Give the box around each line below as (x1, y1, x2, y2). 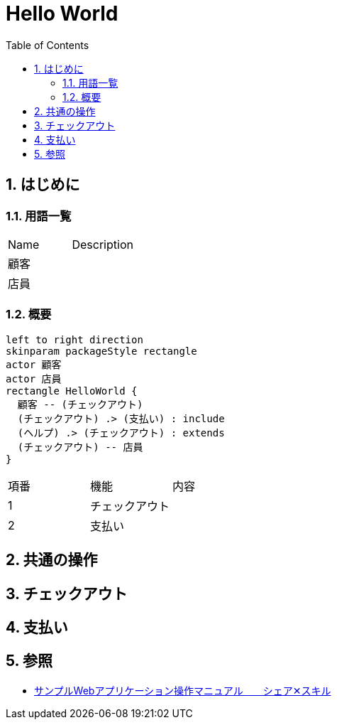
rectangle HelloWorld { (6, 385, 138, 397)
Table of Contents (6, 38, 89, 51)
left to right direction (6, 333, 143, 345)
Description (72, 237, 133, 252)
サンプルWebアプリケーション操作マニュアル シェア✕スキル (34, 684, 331, 697)
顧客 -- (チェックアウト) (17, 398, 143, 410)
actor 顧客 (6, 358, 62, 370)
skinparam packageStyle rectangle (6, 345, 197, 357)
